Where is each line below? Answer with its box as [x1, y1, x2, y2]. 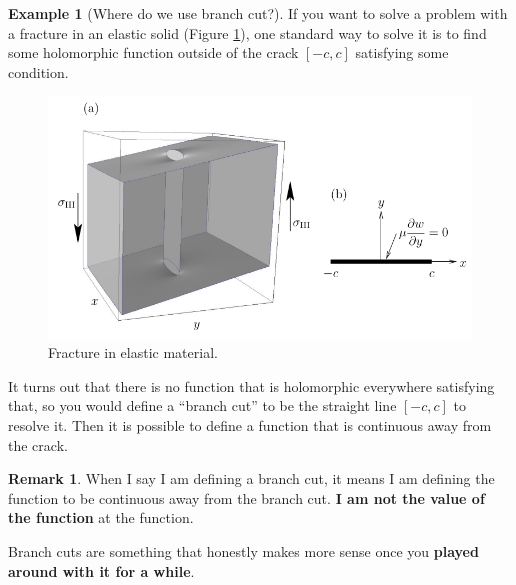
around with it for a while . [8, 560, 195, 581]
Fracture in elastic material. [48, 342, 218, 363]
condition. [8, 61, 69, 82]
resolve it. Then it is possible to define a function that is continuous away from [8, 415, 492, 436]
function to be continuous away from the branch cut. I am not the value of [8, 487, 485, 508]
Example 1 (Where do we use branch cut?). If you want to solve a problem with [8, 3, 508, 23]
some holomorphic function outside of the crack [8, 42, 299, 63]
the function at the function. [8, 507, 194, 528]
